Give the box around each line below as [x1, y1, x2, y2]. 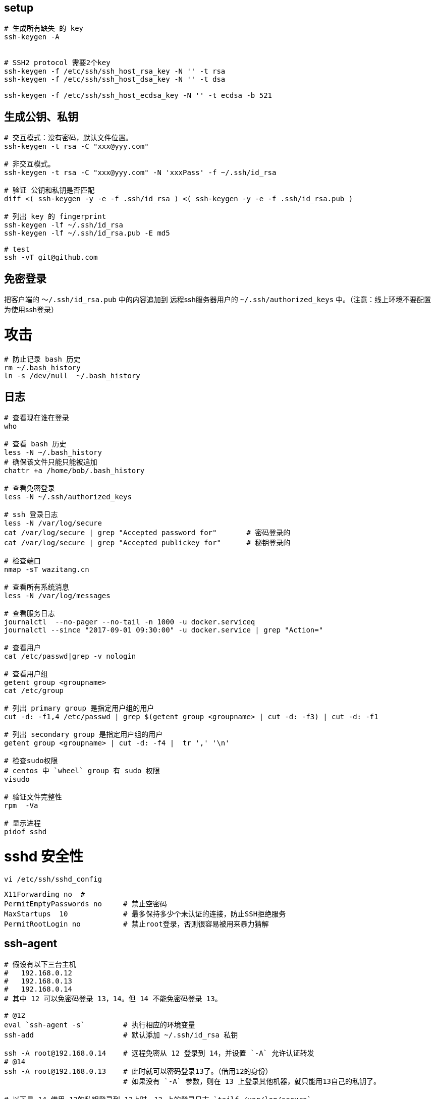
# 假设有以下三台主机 [4, 960, 76, 968]
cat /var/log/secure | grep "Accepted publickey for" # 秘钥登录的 [4, 539, 291, 547]
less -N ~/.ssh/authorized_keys [4, 493, 132, 501]
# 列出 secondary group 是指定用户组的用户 [4, 730, 163, 739]
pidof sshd [4, 828, 47, 836]
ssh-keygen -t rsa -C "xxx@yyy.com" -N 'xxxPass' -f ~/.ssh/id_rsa [4, 168, 277, 177]
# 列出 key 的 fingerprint [4, 212, 106, 221]
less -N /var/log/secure [4, 519, 102, 528]
